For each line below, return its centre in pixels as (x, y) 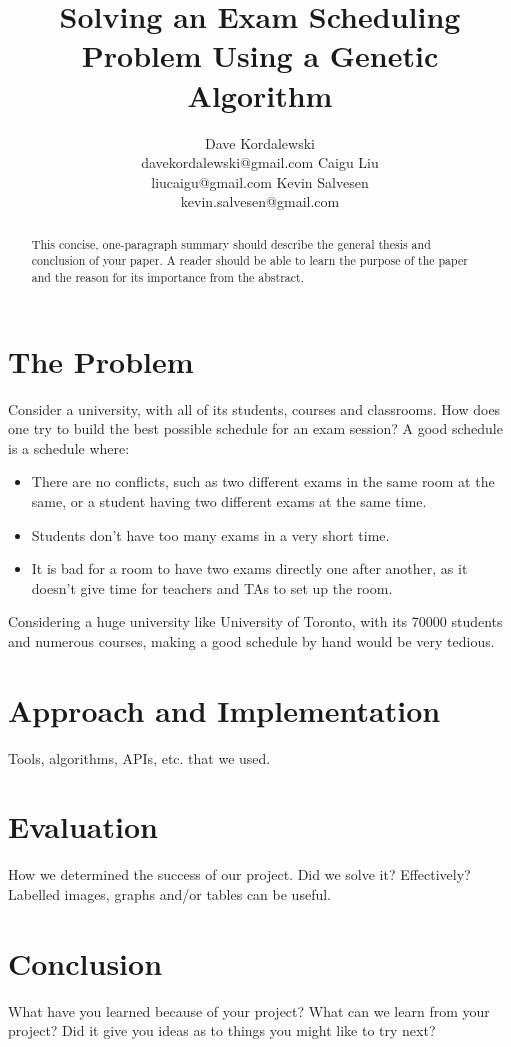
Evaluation (83, 826)
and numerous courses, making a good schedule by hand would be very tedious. (251, 640)
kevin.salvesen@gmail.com (260, 201)
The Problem (101, 360)
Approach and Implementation (224, 709)
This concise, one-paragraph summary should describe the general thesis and (231, 243)
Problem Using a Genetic (260, 55)
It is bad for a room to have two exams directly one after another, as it (249, 568)
